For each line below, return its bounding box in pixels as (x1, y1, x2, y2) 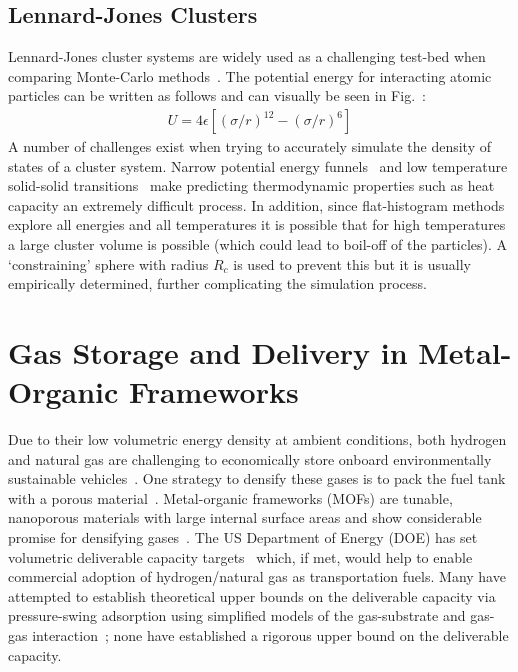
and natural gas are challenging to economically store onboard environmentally (8, 448, 492, 469)
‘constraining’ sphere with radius (8, 253, 209, 274)
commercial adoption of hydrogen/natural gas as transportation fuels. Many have (8, 566, 506, 587)
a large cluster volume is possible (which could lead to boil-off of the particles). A (8, 233, 508, 254)
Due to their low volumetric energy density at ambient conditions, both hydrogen (8, 429, 507, 450)
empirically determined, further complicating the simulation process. (8, 273, 427, 294)
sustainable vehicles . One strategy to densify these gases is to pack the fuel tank (8, 468, 506, 489)
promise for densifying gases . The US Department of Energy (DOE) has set (8, 527, 478, 548)
